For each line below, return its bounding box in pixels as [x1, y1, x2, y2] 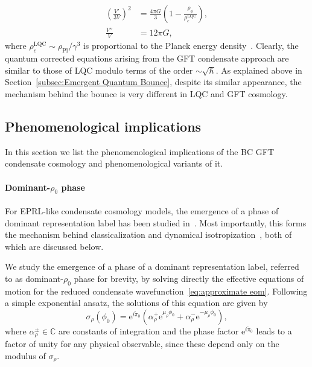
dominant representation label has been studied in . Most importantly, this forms [5, 216, 307, 229]
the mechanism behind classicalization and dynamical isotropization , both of [5, 228, 292, 241]
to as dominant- [5, 272, 63, 284]
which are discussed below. [5, 240, 104, 252]
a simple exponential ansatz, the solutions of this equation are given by [5, 296, 268, 309]
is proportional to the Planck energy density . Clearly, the [83, 39, 299, 52]
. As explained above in [215, 63, 302, 76]
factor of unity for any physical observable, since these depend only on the [5, 337, 279, 350]
